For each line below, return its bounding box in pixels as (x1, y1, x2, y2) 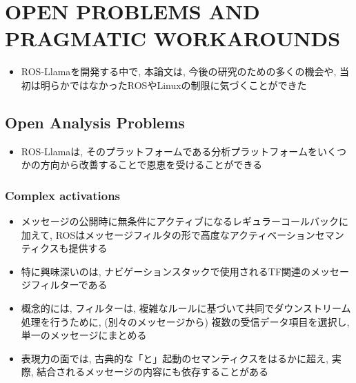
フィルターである (30, 277, 108, 292)
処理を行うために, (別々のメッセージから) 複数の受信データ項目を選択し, (21, 314, 350, 328)
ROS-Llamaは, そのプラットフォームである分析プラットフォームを (21, 144, 317, 158)
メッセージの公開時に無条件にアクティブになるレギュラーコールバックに (21, 214, 348, 228)
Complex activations (5, 186, 121, 204)
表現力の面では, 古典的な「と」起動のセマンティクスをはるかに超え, (21, 351, 328, 365)
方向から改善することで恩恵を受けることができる (40, 157, 263, 172)
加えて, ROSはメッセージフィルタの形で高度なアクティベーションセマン (21, 227, 344, 242)
